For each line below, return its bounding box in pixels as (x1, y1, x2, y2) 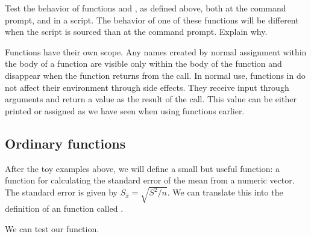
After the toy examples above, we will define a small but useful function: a (5, 162, 280, 174)
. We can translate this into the (167, 186, 283, 199)
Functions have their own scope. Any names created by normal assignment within (5, 45, 307, 58)
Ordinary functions (5, 134, 126, 152)
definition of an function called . (5, 202, 124, 215)
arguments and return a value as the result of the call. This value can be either (5, 93, 297, 105)
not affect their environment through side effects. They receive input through (5, 81, 289, 93)
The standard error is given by (5, 186, 118, 199)
